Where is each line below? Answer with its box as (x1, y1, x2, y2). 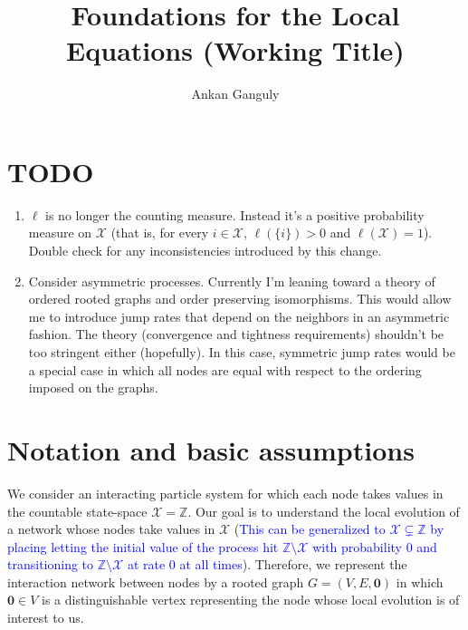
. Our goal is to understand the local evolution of (187, 501, 460, 520)
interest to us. (7, 608, 84, 627)
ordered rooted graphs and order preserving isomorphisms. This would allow (28, 289, 452, 308)
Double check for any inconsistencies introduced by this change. (28, 241, 382, 260)
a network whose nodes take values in (7, 519, 215, 538)
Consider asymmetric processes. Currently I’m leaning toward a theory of (28, 271, 435, 290)
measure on (28, 223, 92, 242)
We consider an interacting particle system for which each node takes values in (7, 483, 444, 502)
